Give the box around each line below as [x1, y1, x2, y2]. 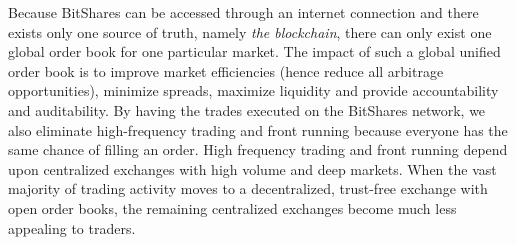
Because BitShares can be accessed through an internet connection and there [8, 2, 479, 22]
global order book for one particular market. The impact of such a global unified [8, 41, 501, 62]
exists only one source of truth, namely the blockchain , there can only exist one [8, 21, 492, 42]
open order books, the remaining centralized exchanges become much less [8, 197, 457, 218]
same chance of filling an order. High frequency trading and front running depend [8, 139, 508, 160]
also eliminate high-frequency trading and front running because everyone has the [8, 119, 508, 140]
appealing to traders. [8, 217, 136, 238]
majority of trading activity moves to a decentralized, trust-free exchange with [8, 178, 488, 199]
